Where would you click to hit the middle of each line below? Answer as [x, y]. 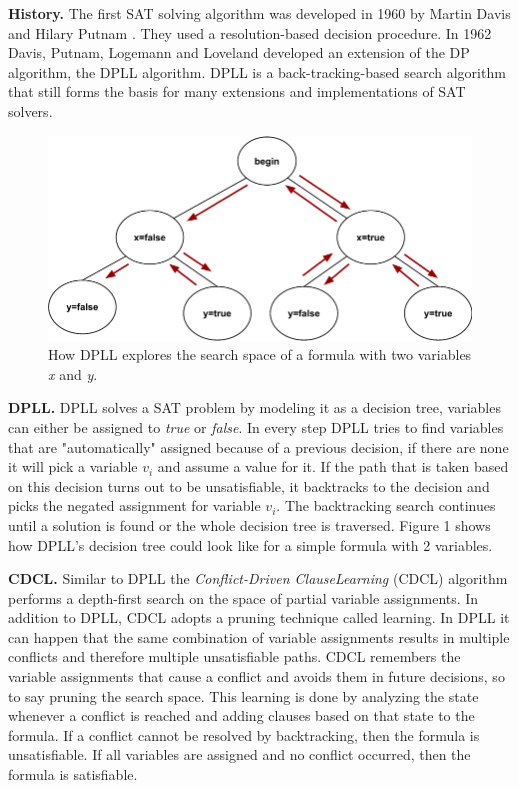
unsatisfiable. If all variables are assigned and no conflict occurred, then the [239, 754]
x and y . [73, 373]
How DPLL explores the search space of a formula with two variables [260, 354]
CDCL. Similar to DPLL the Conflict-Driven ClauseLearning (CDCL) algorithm [258, 578]
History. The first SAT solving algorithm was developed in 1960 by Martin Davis [259, 13]
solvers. [30, 110]
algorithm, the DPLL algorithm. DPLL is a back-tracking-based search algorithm [257, 71]
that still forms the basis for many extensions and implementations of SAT [237, 91]
